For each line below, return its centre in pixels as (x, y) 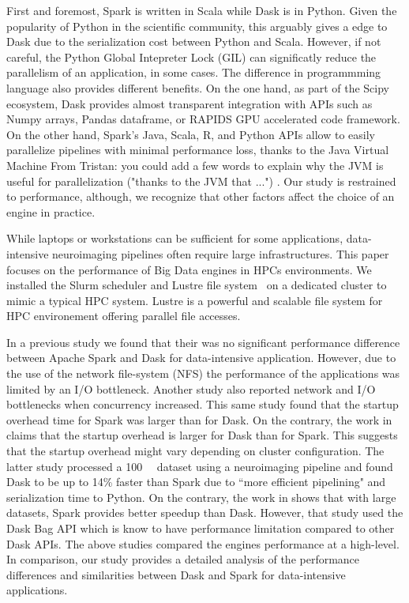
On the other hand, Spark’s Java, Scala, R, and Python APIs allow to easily (191, 134)
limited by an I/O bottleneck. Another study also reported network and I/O (191, 388)
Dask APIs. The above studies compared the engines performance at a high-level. (203, 543)
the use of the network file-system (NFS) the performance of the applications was (203, 373)
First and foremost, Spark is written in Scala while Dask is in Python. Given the (202, 10)
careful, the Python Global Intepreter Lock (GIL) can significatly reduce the (191, 57)
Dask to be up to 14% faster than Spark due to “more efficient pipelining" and (196, 482)
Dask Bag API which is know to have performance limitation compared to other (201, 528)
